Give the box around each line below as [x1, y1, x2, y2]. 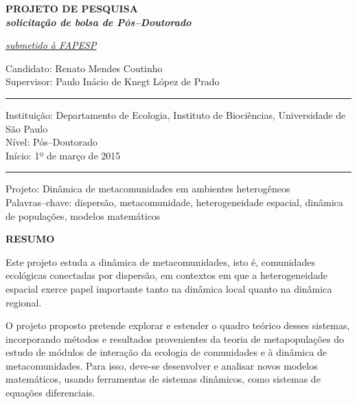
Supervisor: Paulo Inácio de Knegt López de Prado [5, 74, 220, 89]
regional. [5, 295, 42, 309]
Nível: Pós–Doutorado [5, 135, 97, 149]
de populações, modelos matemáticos [5, 208, 161, 223]
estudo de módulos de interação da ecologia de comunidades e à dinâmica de [5, 345, 327, 359]
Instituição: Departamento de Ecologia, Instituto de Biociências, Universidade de [5, 107, 346, 122]
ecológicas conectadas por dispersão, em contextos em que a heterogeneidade [5, 268, 328, 282]
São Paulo [5, 121, 48, 135]
